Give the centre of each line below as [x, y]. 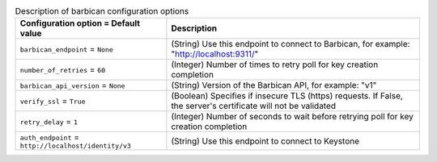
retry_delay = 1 [49, 122]
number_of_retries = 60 [63, 70]
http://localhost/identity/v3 [75, 146]
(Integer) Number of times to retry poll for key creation [275, 64]
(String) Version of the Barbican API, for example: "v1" [274, 85]
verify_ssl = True [53, 101]
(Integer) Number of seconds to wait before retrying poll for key [293, 117]
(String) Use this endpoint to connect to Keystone [265, 141]
